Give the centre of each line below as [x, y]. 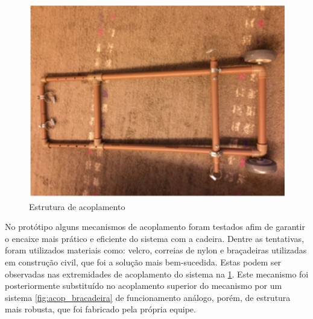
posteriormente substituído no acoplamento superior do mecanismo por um [144, 286]
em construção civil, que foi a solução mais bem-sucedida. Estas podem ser [143, 262]
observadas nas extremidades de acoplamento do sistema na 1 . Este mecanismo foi [157, 274]
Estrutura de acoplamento [77, 206]
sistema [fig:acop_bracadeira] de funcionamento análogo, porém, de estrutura [148, 297]
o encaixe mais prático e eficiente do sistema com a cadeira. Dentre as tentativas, [155, 238]
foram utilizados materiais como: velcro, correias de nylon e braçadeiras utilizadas [156, 250]
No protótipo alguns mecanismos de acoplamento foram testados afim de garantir [155, 227]
